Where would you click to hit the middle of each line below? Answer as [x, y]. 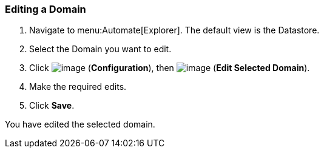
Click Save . [52, 106]
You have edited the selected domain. [80, 124]
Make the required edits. [78, 87]
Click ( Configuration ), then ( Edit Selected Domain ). [170, 68]
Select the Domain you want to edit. [100, 49]
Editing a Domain [46, 9]
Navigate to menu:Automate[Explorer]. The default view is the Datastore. [174, 30]
